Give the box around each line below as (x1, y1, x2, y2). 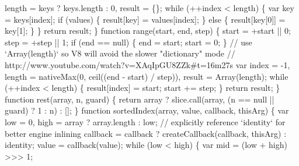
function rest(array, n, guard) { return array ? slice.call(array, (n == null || (5, 93, 274, 105)
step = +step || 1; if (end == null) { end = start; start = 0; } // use (5, 36, 252, 48)
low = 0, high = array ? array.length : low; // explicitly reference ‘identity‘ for (5, 115, 286, 128)
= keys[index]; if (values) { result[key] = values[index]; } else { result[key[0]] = (5, 13, 286, 25)
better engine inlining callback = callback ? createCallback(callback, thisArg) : (5, 127, 287, 139)
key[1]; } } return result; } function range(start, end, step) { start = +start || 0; (5, 24, 291, 37)
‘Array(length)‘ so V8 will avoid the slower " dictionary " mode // (5, 47, 235, 59)
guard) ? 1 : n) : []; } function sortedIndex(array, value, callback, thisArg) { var (5, 104, 289, 116)
